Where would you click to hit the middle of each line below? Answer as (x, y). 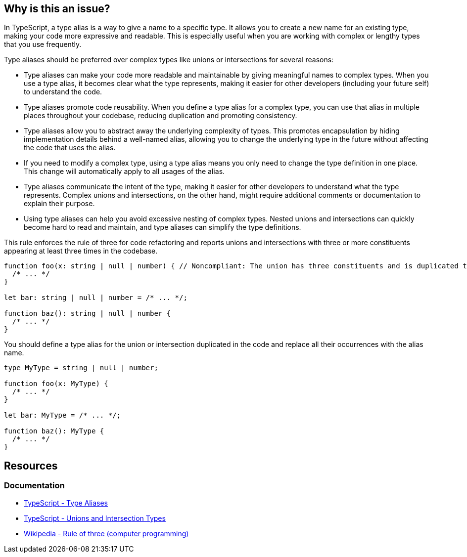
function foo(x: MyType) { (56, 384)
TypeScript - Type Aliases (66, 503)
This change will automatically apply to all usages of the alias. (124, 171)
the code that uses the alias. (70, 148)
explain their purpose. (59, 204)
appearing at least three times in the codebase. (81, 251)
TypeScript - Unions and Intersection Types (95, 518)
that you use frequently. (43, 44)
